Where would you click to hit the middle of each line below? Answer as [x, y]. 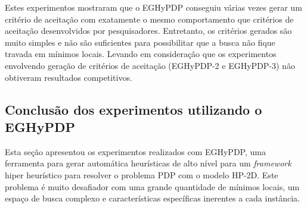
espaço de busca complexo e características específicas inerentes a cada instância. [152, 198]
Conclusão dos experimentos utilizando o [134, 109]
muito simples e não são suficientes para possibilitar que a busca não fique [140, 42]
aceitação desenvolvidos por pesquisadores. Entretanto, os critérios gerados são [148, 31]
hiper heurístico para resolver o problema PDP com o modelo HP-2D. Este [142, 174]
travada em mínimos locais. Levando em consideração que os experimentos [141, 54]
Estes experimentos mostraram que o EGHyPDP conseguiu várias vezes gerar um [153, 7]
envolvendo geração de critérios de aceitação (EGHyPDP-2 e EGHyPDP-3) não [150, 65]
